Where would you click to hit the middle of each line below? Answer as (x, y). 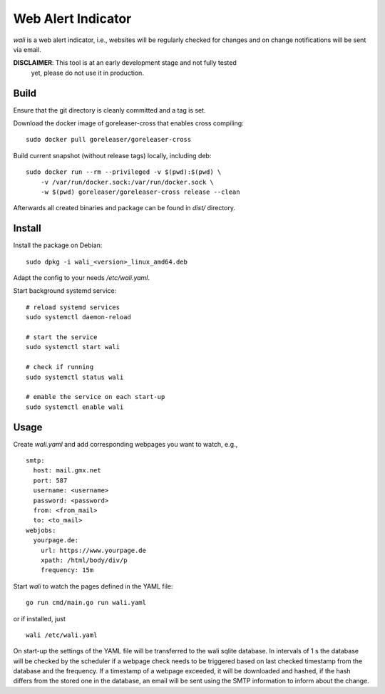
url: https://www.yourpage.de (93, 550)
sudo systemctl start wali (73, 347)
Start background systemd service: (65, 291)
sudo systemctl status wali (75, 377)
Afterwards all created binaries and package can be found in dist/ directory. (124, 208)
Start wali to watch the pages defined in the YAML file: (93, 586)
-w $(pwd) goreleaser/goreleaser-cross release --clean (140, 192)
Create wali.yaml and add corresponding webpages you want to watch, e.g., (125, 444)
